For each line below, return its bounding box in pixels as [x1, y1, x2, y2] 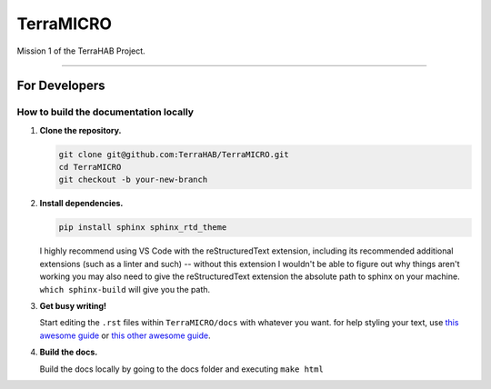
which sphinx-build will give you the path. [39, 284, 211, 294]
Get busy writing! [39, 300, 107, 311]
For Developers [16, 78, 105, 94]
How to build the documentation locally [16, 105, 195, 118]
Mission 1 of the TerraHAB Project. [16, 45, 145, 56]
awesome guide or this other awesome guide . [39, 330, 211, 341]
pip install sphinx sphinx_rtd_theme [58, 223, 227, 233]
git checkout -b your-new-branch [58, 175, 208, 185]
